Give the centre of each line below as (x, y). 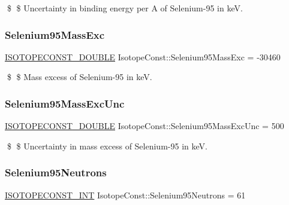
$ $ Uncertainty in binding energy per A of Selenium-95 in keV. (125, 8)
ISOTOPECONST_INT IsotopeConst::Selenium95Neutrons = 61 (125, 195)
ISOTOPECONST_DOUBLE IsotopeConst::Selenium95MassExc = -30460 (143, 56)
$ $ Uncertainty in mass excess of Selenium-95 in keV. (107, 146)
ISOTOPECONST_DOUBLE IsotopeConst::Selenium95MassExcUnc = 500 (144, 126)
